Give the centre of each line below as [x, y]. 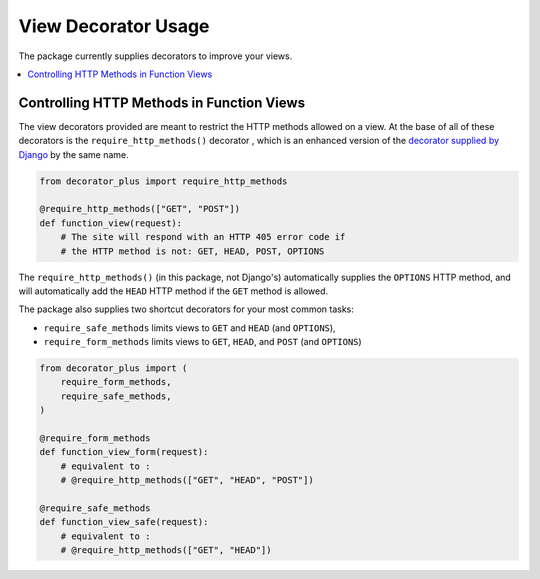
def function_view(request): [111, 223]
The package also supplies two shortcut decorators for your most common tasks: [186, 309]
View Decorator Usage [114, 26]
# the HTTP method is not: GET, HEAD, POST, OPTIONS [192, 251]
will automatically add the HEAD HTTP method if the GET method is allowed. [173, 291]
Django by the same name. [73, 154]
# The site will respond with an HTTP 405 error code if [203, 237]
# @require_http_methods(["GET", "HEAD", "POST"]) [187, 480]
